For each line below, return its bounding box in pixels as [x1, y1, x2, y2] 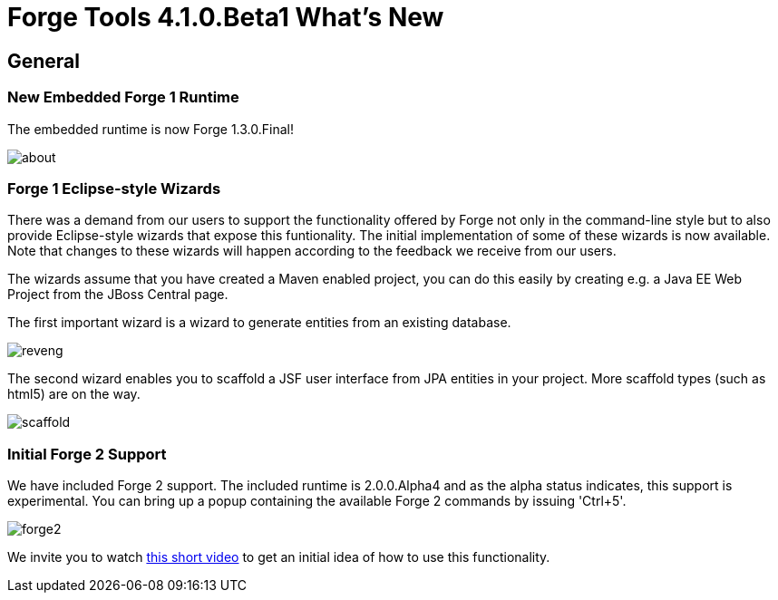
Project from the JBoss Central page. [7, 286, 229, 303]
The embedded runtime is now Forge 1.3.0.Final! [7, 121, 294, 137]
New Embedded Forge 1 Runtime [7, 88, 239, 107]
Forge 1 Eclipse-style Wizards [7, 179, 221, 198]
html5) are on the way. [7, 386, 141, 402]
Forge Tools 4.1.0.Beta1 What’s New [7, 2, 444, 33]
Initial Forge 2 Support [7, 444, 167, 463]
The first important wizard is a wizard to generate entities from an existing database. [7, 315, 511, 331]
